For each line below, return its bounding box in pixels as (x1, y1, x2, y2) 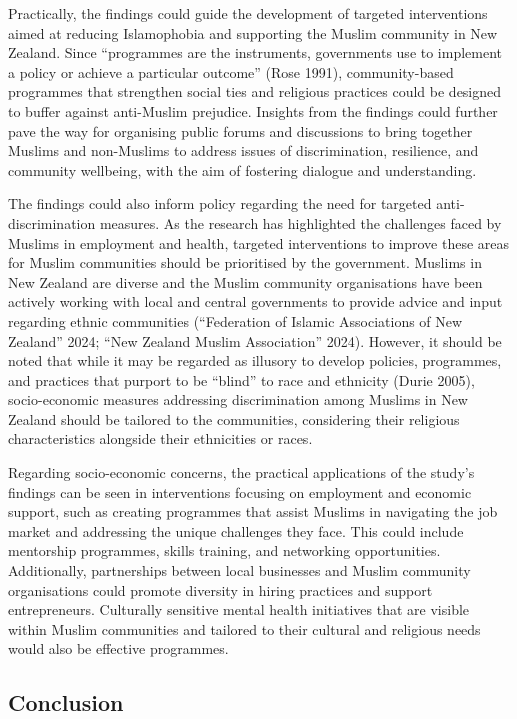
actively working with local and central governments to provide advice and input (8, 291, 503, 312)
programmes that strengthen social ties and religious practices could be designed (8, 81, 502, 102)
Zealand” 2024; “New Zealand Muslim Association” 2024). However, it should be (8, 330, 502, 351)
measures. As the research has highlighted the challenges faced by (99, 212, 502, 233)
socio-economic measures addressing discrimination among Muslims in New (8, 389, 468, 410)
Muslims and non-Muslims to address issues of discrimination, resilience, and (8, 140, 479, 161)
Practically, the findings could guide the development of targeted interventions (8, 3, 488, 23)
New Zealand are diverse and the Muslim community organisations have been (8, 271, 483, 292)
